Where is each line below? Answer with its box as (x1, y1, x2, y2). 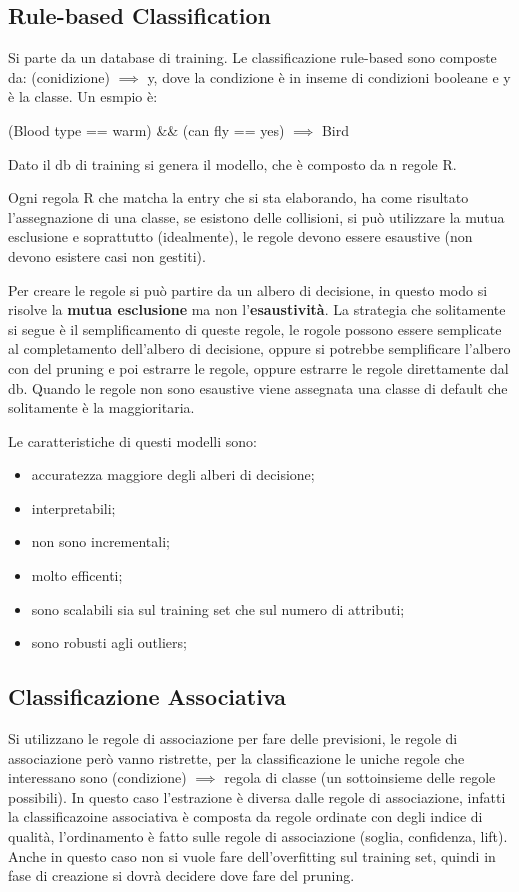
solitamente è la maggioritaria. (8, 397, 195, 418)
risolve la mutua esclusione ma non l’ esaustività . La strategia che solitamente (8, 299, 506, 320)
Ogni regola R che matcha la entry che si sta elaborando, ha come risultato (8, 187, 469, 208)
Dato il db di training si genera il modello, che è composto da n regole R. (8, 153, 457, 174)
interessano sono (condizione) (8, 767, 187, 788)
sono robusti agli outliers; (31, 632, 187, 653)
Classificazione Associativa (8, 681, 287, 712)
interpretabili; (31, 497, 116, 518)
